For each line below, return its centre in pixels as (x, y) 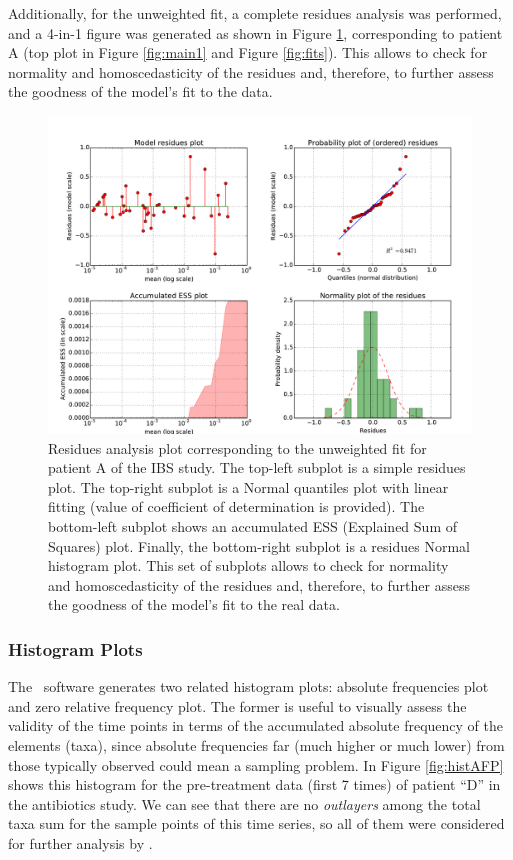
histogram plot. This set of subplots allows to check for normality (248, 565)
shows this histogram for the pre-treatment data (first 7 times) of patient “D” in (254, 784)
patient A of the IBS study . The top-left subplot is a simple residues (257, 467)
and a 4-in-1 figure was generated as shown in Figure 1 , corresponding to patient (255, 32)
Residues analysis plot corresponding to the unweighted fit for (237, 447)
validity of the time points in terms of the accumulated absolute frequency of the (255, 725)
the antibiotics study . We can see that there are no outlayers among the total (244, 803)
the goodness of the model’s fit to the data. (140, 91)
